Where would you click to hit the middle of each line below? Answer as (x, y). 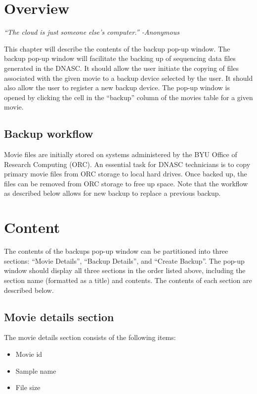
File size (28, 387)
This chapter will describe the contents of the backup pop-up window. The (117, 48)
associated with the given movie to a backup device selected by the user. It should (128, 78)
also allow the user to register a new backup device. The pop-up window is (117, 87)
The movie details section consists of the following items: (90, 337)
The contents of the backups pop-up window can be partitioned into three (116, 251)
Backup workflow (49, 134)
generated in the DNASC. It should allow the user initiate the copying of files (121, 68)
